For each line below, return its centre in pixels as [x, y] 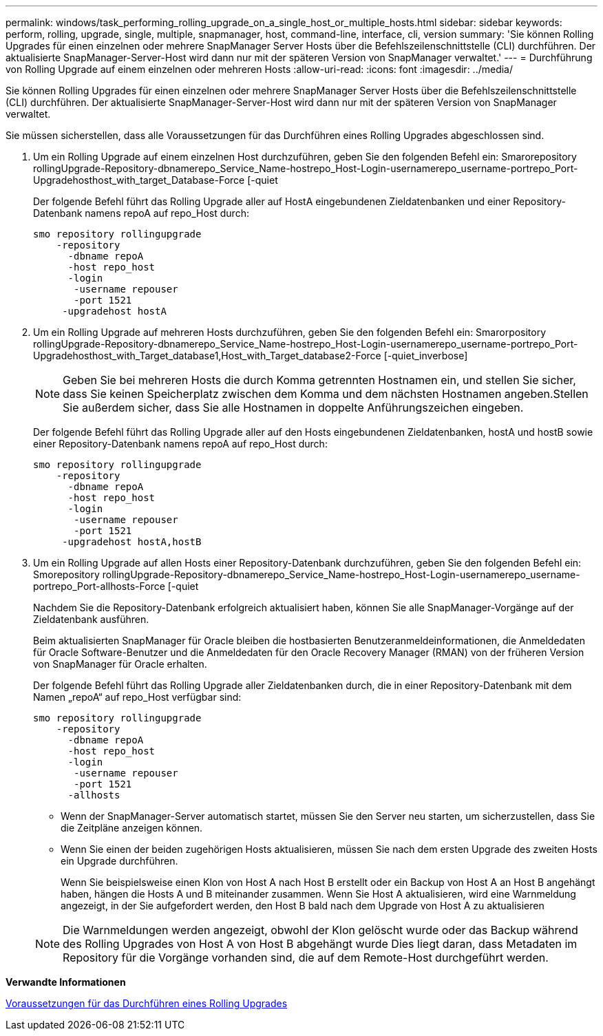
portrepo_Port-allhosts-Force [99, 586]
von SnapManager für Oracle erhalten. [120, 664]
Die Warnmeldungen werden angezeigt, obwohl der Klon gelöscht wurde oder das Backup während [320, 930]
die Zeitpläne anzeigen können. [132, 828]
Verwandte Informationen [66, 982]
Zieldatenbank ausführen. [91, 619]
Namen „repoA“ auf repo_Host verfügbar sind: [137, 697]
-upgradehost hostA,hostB [132, 542]
